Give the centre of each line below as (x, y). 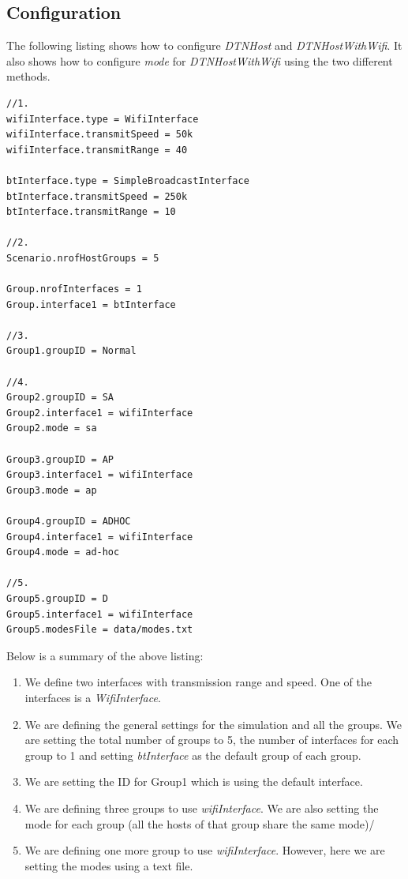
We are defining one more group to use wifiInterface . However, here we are (205, 850)
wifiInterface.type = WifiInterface (103, 119)
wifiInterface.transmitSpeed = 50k (100, 135)
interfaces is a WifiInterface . (93, 697)
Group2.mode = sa (52, 428)
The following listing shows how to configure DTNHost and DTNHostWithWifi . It (204, 45)
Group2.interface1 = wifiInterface (100, 413)
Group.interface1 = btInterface (91, 304)
